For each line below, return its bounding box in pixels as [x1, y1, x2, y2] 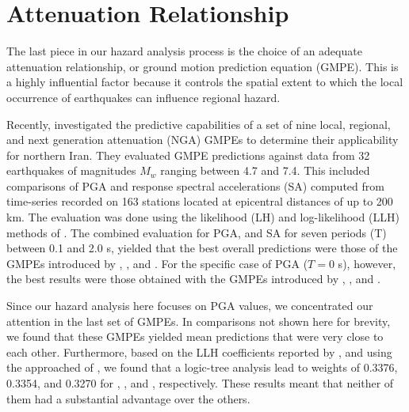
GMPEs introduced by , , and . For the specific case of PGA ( [6, 255, 308, 271]
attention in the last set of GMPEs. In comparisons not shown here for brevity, [6, 312, 391, 329]
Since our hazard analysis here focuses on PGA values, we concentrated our [6, 297, 373, 314]
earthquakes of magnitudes [6, 162, 136, 179]
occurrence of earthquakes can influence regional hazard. [6, 89, 281, 105]
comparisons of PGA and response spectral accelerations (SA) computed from [6, 177, 384, 194]
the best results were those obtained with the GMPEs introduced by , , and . [6, 270, 380, 287]
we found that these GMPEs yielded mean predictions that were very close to [6, 328, 384, 345]
